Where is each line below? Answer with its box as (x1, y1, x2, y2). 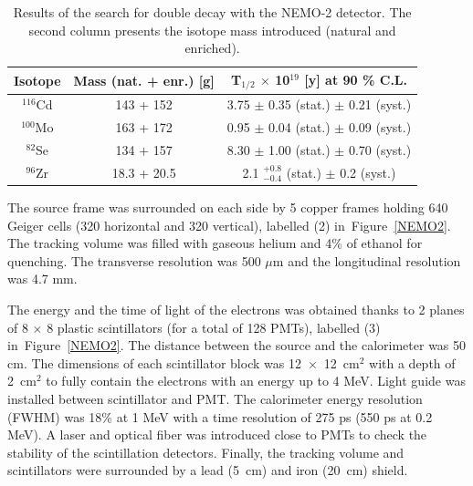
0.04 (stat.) (268, 118, 331, 137)
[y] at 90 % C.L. (304, 69, 408, 88)
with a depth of (369, 353, 456, 372)
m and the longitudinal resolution (272, 251, 461, 270)
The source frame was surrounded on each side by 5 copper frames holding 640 (7, 198, 448, 217)
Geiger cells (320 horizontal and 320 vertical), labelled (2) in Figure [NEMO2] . (7, 215, 451, 234)
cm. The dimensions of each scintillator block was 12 (7, 353, 301, 372)
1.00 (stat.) (268, 140, 331, 160)
